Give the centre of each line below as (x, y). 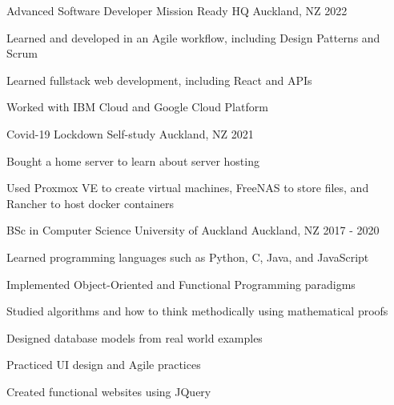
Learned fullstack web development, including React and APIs (159, 80)
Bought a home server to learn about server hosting (133, 160)
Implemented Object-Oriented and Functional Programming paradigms (181, 284)
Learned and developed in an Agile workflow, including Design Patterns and (193, 37)
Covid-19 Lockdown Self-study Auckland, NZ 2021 (130, 133)
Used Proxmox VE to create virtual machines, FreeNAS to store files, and (188, 188)
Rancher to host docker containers (90, 203)
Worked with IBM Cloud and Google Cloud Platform (137, 107)
